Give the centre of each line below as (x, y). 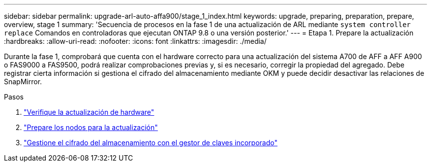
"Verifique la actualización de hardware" (89, 112)
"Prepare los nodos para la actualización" (91, 127)
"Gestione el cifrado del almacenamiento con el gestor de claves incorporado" (151, 143)
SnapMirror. (23, 82)
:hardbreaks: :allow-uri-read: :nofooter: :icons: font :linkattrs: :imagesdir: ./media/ (135, 41)
